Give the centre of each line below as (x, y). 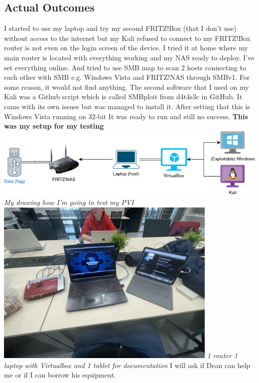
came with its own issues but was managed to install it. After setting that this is (127, 106)
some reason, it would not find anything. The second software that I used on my (127, 87)
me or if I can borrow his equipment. (60, 375)
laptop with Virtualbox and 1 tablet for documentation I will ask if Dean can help (127, 365)
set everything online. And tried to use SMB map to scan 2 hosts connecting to (125, 67)
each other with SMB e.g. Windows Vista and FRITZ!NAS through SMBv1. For (127, 77)
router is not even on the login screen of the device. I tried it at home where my (126, 48)
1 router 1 (222, 355)
